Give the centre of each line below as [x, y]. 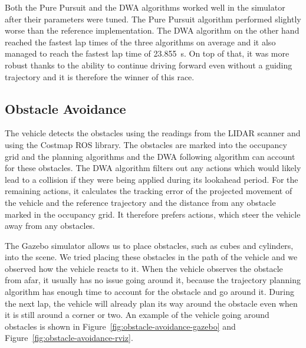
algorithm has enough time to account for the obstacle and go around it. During [149, 292]
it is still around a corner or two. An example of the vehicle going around [137, 315]
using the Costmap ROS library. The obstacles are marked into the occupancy [146, 144]
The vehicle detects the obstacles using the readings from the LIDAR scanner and [153, 133]
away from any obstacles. [50, 226]
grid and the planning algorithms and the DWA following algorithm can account [150, 156]
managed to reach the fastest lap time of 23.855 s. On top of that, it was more [147, 53]
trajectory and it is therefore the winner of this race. [100, 76]
